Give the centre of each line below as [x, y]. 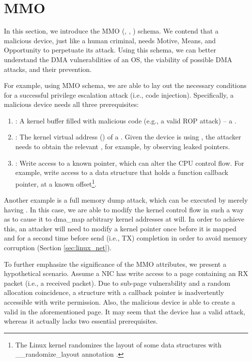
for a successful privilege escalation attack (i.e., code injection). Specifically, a [119, 95]
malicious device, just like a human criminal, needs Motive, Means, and [110, 40]
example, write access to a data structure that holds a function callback [122, 172]
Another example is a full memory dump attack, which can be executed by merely [126, 200]
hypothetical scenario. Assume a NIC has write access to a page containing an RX [126, 273]
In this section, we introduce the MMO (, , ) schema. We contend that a [111, 31]
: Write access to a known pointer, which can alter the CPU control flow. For [130, 163]
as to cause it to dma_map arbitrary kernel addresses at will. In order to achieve [124, 219]
